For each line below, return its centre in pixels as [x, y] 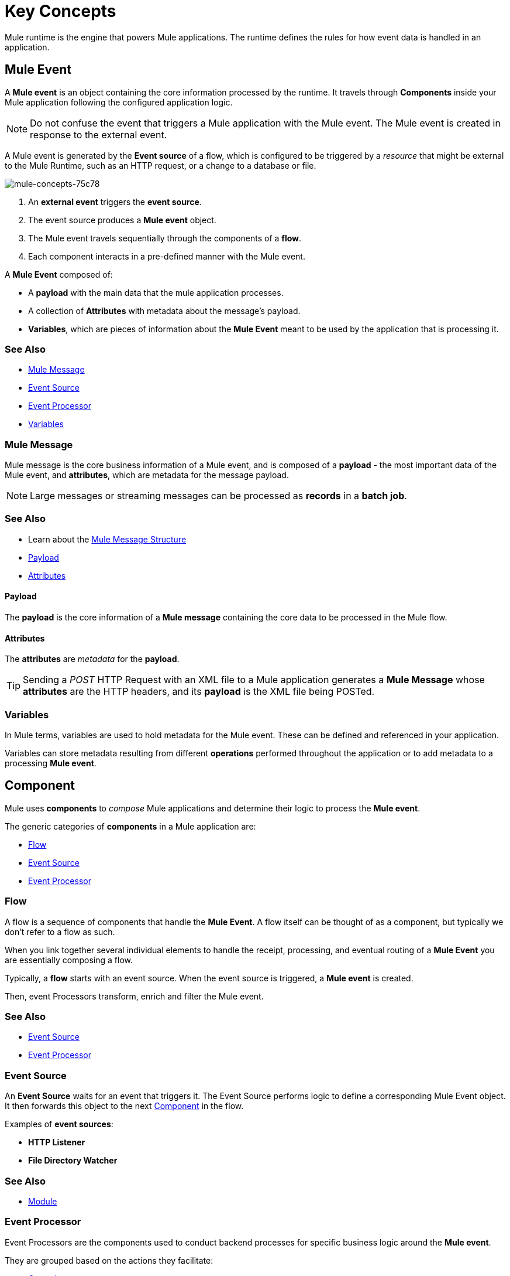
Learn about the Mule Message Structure [107, 539]
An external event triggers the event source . [115, 202]
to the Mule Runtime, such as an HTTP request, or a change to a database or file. [161, 165]
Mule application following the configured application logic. [119, 102]
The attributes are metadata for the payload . [92, 659]
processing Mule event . [51, 763]
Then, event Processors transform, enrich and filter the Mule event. [134, 996]
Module [43, 1201]
